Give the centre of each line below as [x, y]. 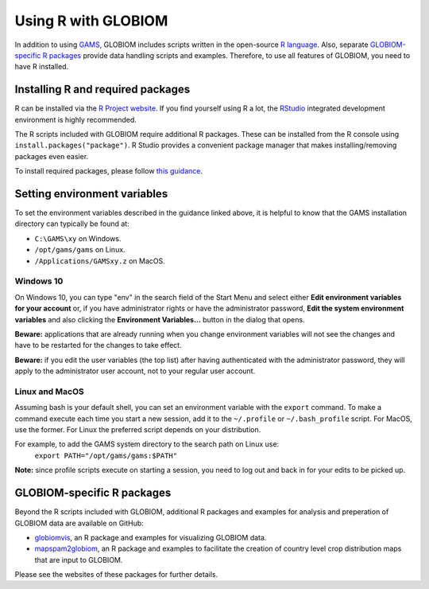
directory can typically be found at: [72, 224]
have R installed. [42, 67]
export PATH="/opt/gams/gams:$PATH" [106, 455]
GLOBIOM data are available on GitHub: [79, 523]
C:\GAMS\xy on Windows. [78, 238]
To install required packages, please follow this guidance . [108, 171]
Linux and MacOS [49, 392]
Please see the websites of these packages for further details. [116, 575]
